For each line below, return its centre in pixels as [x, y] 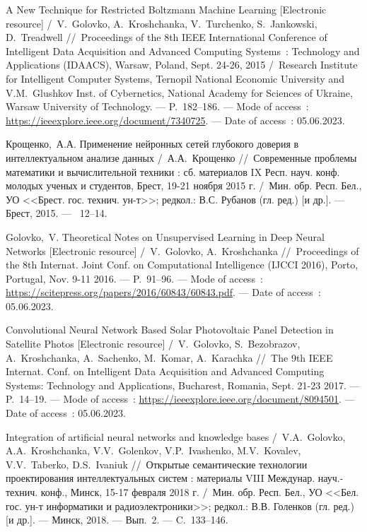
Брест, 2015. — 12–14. [57, 213]
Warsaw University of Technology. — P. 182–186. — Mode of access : [157, 106]
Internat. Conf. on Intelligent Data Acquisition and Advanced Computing [165, 371]
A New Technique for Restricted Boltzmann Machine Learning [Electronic [166, 9]
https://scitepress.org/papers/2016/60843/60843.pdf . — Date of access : [163, 292]
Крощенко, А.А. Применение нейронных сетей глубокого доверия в [152, 144]
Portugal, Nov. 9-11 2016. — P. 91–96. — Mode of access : [134, 278]
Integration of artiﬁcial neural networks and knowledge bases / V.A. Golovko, [176, 436]
